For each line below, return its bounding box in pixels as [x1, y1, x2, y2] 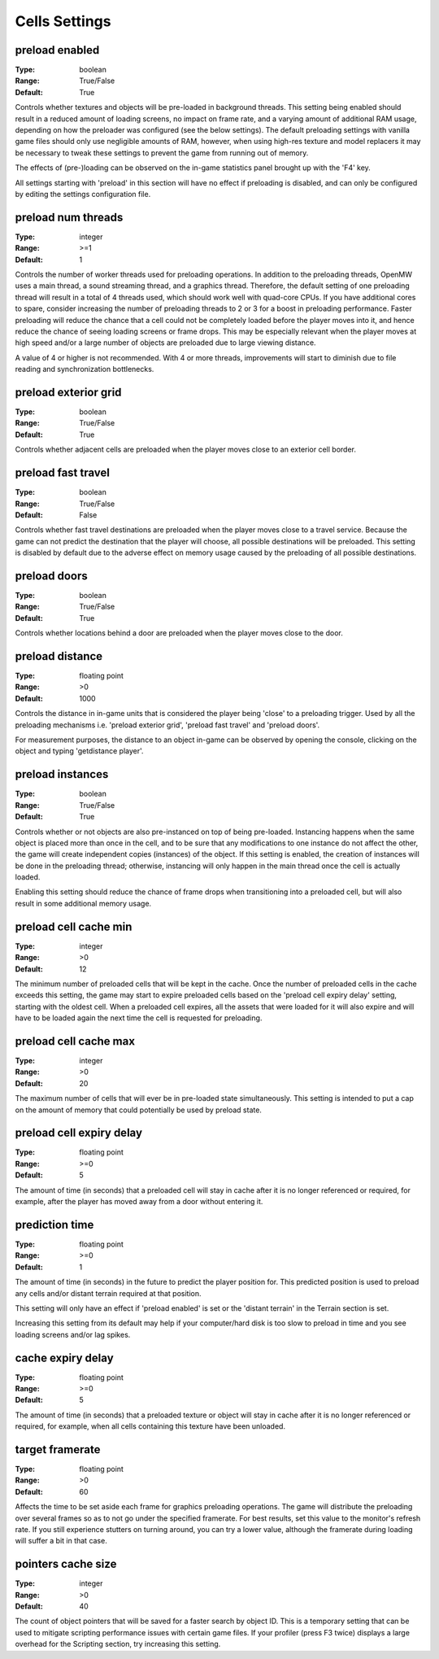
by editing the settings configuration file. [15, 189, 151, 199]
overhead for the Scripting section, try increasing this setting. [15, 1639, 221, 1649]
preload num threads [15, 210, 124, 224]
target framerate [15, 1443, 101, 1456]
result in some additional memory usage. [15, 898, 152, 908]
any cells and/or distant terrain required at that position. [15, 1288, 202, 1298]
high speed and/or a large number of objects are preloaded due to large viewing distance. [15, 338, 316, 347]
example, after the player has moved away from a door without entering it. [15, 1197, 263, 1207]
